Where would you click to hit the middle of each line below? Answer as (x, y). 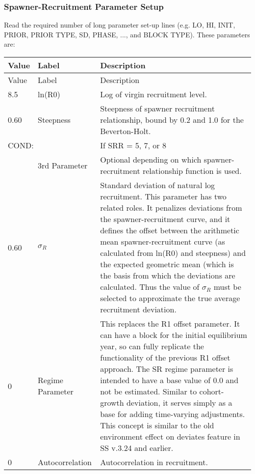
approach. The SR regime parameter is (167, 369)
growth (112, 403)
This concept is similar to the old (157, 425)
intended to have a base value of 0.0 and (169, 380)
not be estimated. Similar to (149, 391)
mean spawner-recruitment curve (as (163, 241)
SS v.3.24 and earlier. (137, 448)
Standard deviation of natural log (158, 185)
